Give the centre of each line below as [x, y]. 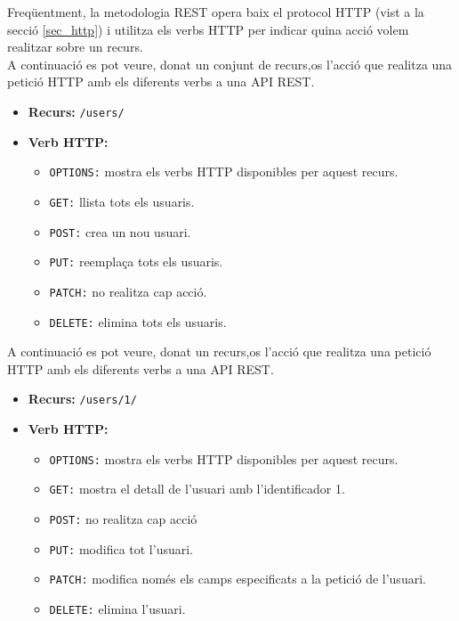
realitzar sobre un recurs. [75, 47]
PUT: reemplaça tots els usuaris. [136, 261]
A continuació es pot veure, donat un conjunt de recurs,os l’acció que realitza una [230, 64]
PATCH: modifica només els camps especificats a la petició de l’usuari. [238, 579]
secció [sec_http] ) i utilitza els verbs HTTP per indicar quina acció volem [208, 29]
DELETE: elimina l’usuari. [117, 608]
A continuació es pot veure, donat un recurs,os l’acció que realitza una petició [219, 351]
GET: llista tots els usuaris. [122, 201]
